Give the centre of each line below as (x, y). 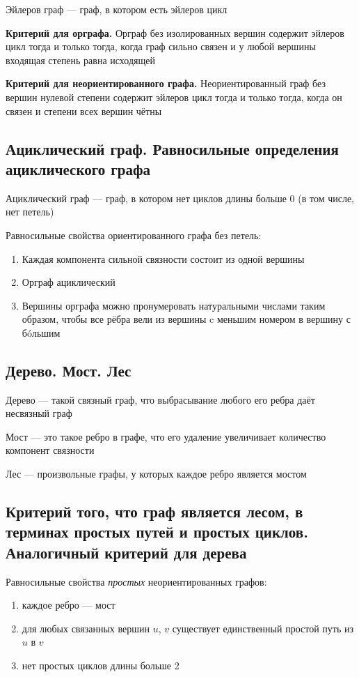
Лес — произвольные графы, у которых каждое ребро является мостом (156, 474)
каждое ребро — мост (69, 605)
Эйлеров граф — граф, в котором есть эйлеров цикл (117, 9)
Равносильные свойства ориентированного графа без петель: (134, 235)
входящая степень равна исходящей (80, 60)
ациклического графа (78, 168)
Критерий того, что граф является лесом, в (154, 511)
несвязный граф (39, 413)
